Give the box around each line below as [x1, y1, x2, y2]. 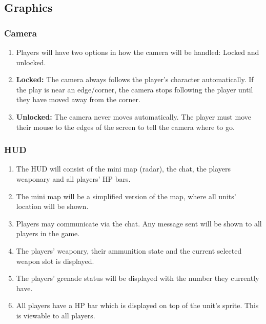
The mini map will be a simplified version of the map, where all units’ [16, 190, 236, 201]
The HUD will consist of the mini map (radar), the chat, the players [16, 163, 231, 174]
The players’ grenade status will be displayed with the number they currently [16, 273, 259, 283]
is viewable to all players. [16, 310, 95, 320]
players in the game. [16, 228, 80, 239]
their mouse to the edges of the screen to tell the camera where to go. [16, 121, 235, 132]
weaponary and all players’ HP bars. [16, 173, 131, 184]
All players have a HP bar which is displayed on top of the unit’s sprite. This [16, 300, 259, 311]
